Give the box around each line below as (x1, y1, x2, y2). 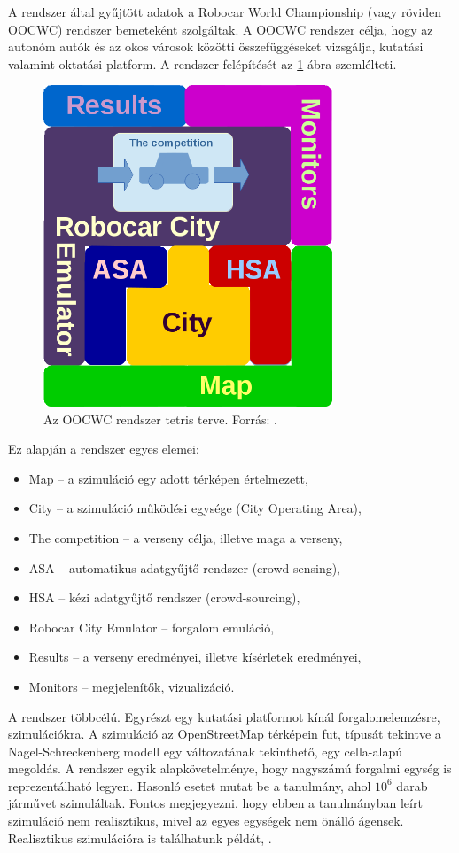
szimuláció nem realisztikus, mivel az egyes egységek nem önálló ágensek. (8, 811, 404, 830)
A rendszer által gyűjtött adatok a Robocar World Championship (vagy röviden (8, 3, 442, 20)
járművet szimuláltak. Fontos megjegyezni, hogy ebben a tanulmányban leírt (8, 794, 423, 812)
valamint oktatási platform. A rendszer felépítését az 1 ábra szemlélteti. (8, 54, 397, 73)
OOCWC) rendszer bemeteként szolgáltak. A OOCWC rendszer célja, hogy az (8, 19, 433, 38)
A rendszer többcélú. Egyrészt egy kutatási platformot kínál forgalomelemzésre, (8, 707, 440, 725)
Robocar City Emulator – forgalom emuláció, (28, 617, 275, 636)
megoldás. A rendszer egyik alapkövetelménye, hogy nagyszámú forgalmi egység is (8, 759, 452, 778)
